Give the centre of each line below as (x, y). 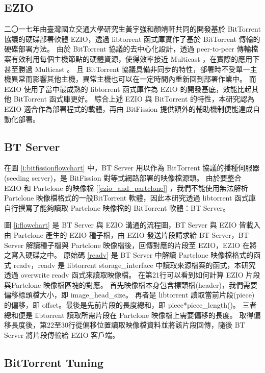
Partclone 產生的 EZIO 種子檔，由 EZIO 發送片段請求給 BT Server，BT (131, 234)
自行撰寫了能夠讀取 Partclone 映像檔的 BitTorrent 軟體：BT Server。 (117, 207)
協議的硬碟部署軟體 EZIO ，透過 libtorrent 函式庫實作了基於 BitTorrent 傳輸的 (132, 39)
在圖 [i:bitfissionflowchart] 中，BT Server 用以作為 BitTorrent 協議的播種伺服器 (132, 168)
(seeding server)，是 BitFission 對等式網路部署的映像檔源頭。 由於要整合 (123, 177)
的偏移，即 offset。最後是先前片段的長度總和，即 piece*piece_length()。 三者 (130, 305)
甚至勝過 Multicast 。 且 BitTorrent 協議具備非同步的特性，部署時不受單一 (127, 69)
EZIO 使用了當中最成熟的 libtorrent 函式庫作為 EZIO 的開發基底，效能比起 (128, 89)
